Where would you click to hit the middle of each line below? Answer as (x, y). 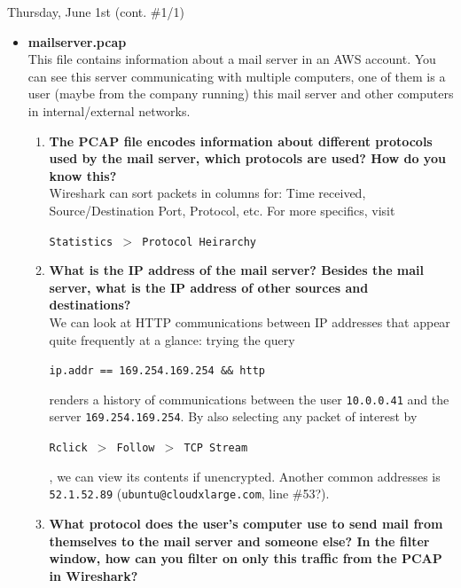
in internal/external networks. (109, 110)
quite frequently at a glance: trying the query (172, 339)
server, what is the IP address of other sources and (209, 287)
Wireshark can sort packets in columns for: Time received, (207, 193)
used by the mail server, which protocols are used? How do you (247, 158)
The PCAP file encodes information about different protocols (241, 141)
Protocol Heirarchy (199, 242)
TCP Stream (216, 448)
